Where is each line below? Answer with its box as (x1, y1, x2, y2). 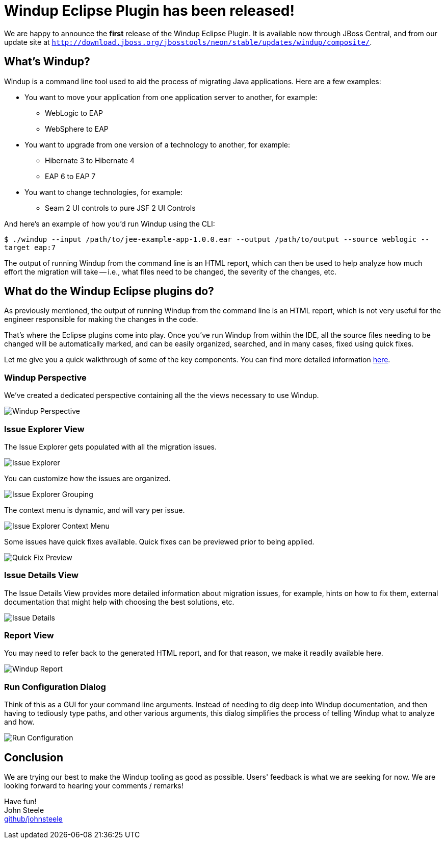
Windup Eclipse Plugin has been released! (4, 2, 295, 19)
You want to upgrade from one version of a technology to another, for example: (24, 140, 291, 149)
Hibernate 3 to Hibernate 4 (45, 156, 135, 165)
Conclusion (4, 751, 64, 764)
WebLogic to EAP (45, 108, 103, 117)
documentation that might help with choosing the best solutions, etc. (4, 597, 234, 606)
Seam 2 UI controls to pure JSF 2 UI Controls (45, 203, 196, 212)
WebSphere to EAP (45, 124, 109, 133)
